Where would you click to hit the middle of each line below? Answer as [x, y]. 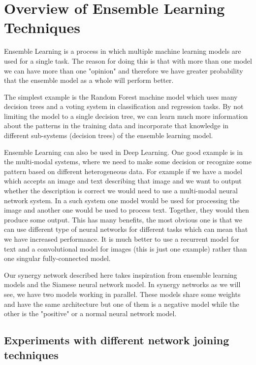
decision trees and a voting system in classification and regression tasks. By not [124, 106]
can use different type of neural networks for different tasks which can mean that [126, 229]
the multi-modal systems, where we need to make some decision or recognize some [128, 162]
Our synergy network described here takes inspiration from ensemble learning [121, 274]
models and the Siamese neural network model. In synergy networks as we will [122, 284]
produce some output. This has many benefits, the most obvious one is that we [123, 219]
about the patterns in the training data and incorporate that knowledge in [116, 126]
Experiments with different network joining [117, 340]
